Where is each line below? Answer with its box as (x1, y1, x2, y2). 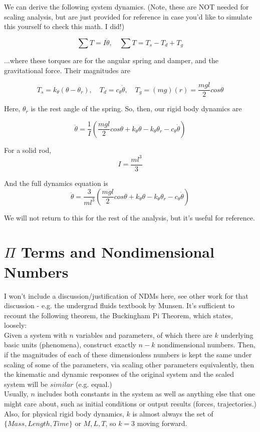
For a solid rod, (4, 144, 52, 155)
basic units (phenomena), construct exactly (4, 339, 136, 350)
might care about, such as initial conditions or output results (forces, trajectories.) (4, 398, 257, 409)
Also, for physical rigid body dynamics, (4, 408, 124, 418)
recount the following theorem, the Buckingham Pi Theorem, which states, (4, 310, 233, 320)
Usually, (4, 388, 29, 399)
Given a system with (4, 329, 67, 340)
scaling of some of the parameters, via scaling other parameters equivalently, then (4, 359, 254, 369)
